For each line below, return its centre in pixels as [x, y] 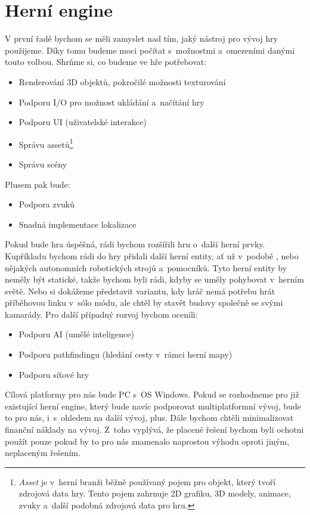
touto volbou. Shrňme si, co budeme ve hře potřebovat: [106, 62]
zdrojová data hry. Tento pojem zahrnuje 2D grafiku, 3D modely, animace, [155, 493]
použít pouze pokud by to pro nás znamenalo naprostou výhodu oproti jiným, [147, 441]
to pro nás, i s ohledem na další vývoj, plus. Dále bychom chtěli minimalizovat [149, 418]
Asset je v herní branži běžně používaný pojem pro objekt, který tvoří [147, 481]
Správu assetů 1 [46, 143]
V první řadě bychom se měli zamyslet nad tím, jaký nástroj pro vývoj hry [142, 38]
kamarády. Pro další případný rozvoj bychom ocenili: [101, 314]
